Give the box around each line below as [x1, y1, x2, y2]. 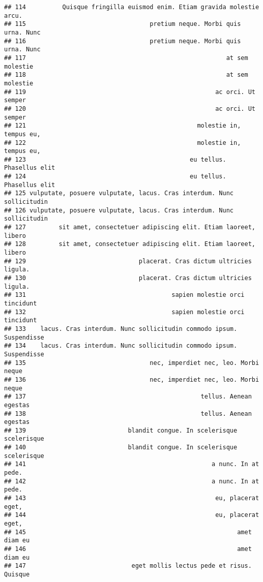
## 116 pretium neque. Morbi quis [4, 37, 241, 45]
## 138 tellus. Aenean [4, 410, 252, 417]
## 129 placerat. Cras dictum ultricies [4, 257, 252, 265]
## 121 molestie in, [4, 122, 241, 130]
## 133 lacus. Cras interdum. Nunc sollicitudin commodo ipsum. [4, 325, 238, 332]
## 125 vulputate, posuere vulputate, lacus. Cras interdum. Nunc [4, 190, 234, 197]
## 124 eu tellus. [4, 173, 226, 180]
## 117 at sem [4, 54, 248, 62]
